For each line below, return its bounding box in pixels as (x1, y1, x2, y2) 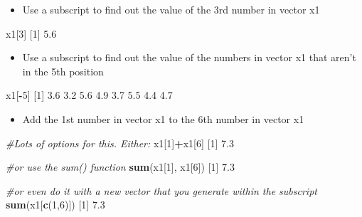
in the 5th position (22, 63, 104, 78)
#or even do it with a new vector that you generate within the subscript (6, 183, 317, 198)
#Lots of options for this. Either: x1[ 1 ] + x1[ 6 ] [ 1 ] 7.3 (6, 135, 234, 150)
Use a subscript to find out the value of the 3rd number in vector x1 (22, 2, 320, 16)
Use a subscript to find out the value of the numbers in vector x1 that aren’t (22, 50, 356, 65)
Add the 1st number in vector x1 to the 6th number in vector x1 (22, 111, 304, 126)
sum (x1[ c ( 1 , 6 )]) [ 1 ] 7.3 (6, 197, 105, 212)
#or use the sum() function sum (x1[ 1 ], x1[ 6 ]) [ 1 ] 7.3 (6, 159, 235, 174)
